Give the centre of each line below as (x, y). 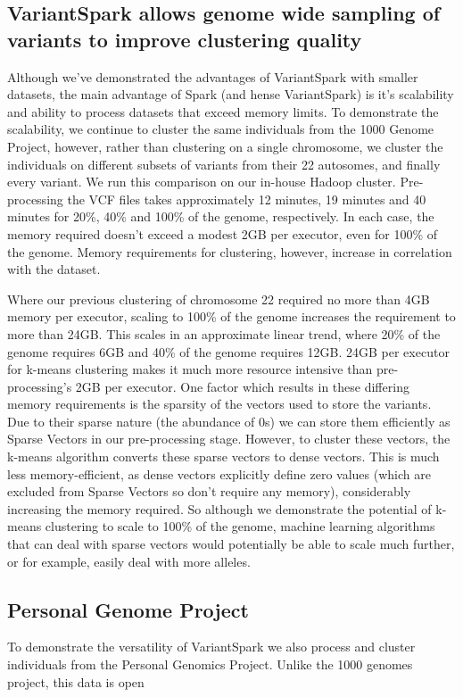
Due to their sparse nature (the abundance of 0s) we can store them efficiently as (229, 421)
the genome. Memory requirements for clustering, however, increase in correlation (230, 251)
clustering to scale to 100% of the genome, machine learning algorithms (240, 526)
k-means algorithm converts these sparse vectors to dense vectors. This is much (223, 456)
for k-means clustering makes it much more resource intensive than (190, 369)
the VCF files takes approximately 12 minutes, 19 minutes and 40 (247, 199)
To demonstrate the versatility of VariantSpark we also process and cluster (211, 647)
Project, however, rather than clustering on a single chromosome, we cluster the (225, 146)
